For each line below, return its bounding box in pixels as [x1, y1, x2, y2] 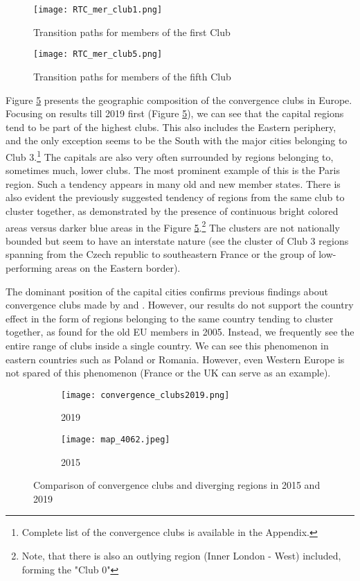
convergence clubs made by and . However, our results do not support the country [6, 297, 354, 312]
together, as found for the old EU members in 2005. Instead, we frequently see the [6, 324, 354, 339]
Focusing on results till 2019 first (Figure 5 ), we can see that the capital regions [6, 106, 344, 121]
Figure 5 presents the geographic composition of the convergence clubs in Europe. [6, 92, 352, 107]
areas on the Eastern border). [55, 260, 181, 275]
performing [6, 260, 52, 275]
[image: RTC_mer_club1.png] [33, 5, 163, 15]
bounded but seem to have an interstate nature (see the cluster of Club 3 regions [6, 233, 349, 248]
